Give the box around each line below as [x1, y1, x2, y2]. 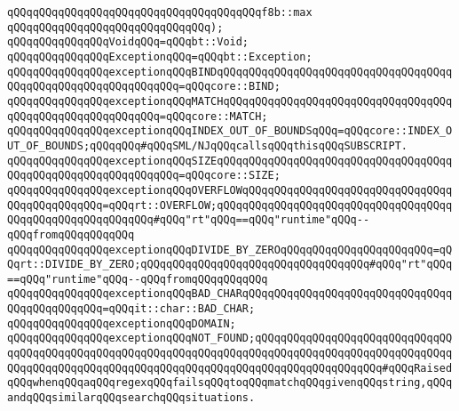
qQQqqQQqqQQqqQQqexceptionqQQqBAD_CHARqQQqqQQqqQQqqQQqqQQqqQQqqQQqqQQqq [7, 287, 453, 301]
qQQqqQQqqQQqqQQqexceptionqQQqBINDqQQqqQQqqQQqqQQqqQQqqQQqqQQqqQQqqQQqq [7, 65, 453, 78]
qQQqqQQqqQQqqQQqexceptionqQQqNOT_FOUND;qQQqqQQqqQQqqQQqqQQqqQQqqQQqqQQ [7, 332, 453, 345]
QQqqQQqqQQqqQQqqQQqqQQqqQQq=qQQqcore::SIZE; [7, 169, 281, 182]
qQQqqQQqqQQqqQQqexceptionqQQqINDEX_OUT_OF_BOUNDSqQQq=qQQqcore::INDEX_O [7, 125, 453, 138]
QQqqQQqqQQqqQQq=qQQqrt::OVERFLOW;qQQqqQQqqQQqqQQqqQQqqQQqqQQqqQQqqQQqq [7, 198, 453, 212]
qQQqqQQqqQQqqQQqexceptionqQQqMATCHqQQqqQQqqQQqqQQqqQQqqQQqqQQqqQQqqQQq [7, 94, 453, 108]
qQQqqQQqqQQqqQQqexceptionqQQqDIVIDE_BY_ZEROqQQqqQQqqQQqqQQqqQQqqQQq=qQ [7, 243, 453, 256]
